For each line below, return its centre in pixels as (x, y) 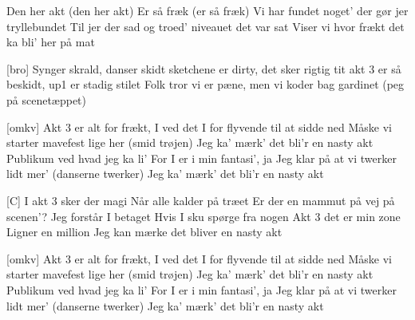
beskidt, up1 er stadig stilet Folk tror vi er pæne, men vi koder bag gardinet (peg (206, 84)
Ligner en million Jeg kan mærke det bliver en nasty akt (144, 232)
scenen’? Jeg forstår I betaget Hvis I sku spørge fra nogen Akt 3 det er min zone (204, 216)
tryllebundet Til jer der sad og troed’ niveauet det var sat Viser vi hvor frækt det (206, 26)
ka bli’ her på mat (51, 42)
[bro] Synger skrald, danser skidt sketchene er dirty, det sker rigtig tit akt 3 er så (204, 68)
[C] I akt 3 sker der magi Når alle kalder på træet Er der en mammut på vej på (201, 200)
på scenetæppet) (47, 99)
